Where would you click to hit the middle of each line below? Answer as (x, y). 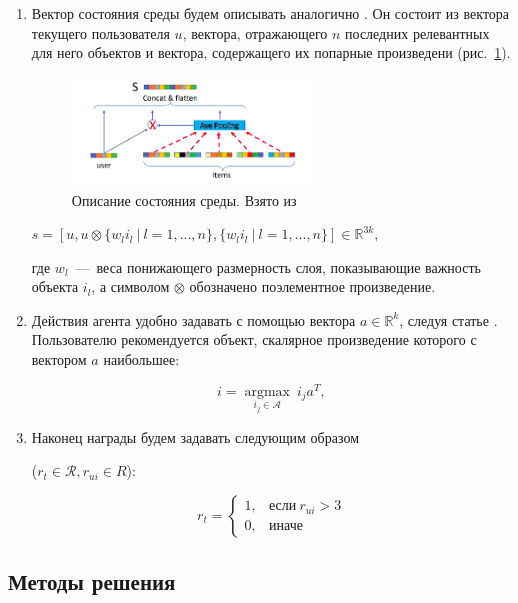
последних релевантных (417, 32)
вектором (59, 359)
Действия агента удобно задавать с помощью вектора (193, 319)
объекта (55, 286)
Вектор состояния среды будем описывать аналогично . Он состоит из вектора (270, 13)
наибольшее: (141, 359)
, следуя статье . (448, 319)
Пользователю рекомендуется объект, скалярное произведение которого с (254, 339)
